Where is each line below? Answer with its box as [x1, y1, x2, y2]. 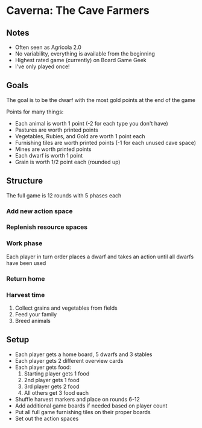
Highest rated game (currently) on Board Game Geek [14, 57, 147, 63]
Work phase [6, 239, 43, 248]
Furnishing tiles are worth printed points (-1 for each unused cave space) [14, 139, 197, 146]
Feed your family [14, 310, 57, 318]
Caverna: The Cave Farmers [6, 4, 150, 18]
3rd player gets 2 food [24, 383, 80, 390]
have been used [6, 259, 46, 266]
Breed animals [14, 317, 51, 324]
